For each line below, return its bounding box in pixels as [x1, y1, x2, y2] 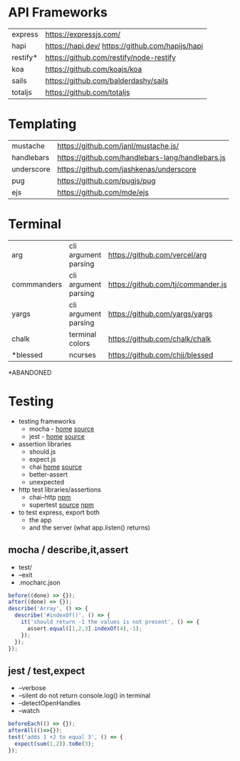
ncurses [68, 349, 97, 359]
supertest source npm [28, 500, 95, 509]
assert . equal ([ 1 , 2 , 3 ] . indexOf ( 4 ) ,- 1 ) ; [26, 625, 142, 632]
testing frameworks [18, 417, 76, 425]
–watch [18, 707, 40, 715]
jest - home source [28, 432, 85, 440]
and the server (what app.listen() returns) [28, 523, 150, 532]
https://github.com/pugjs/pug [57, 176, 156, 186]
